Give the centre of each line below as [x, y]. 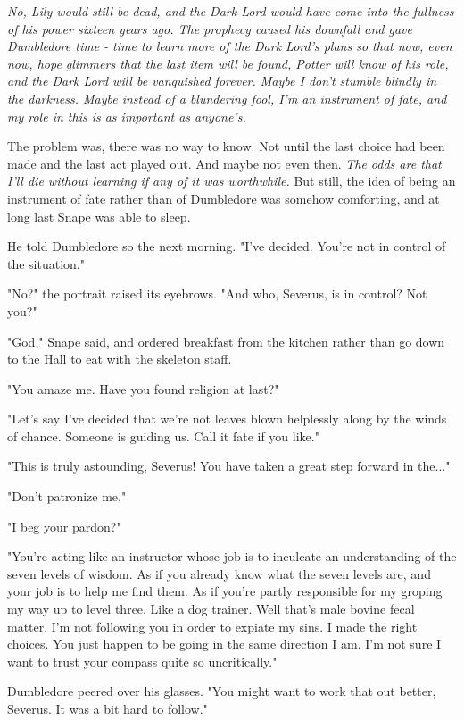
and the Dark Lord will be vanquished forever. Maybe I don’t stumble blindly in [222, 81]
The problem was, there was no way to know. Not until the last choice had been [226, 146]
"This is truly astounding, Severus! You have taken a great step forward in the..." [229, 466]
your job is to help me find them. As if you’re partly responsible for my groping [225, 591]
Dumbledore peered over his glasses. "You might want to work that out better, [222, 691]
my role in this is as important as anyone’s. [127, 116]
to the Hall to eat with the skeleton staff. [120, 359]
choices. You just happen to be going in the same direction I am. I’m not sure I [224, 644]
